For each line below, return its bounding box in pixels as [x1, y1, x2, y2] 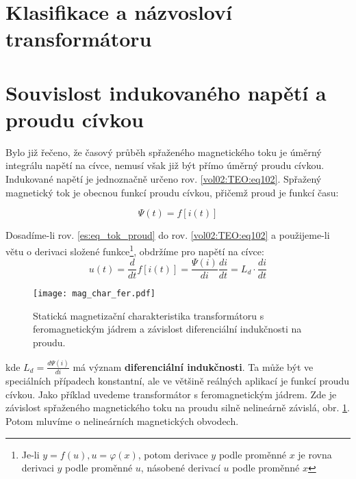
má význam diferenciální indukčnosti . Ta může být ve [73, 359, 314, 374]
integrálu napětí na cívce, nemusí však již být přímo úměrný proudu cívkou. [5, 158, 325, 172]
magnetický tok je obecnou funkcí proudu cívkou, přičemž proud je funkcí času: [5, 185, 339, 199]
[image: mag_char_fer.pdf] [33, 289, 155, 299]
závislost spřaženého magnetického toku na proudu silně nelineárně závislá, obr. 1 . [5, 400, 351, 415]
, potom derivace [138, 447, 208, 461]
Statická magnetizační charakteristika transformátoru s [33, 308, 264, 322]
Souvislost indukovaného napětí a [5, 78, 327, 106]
